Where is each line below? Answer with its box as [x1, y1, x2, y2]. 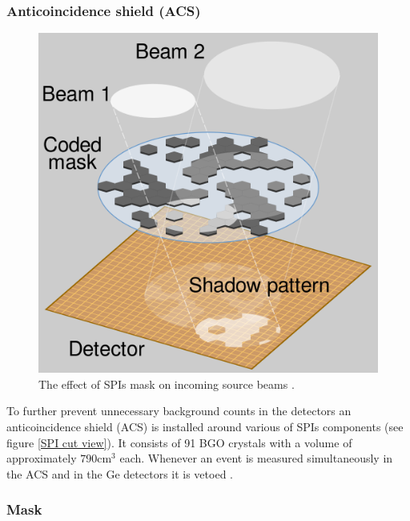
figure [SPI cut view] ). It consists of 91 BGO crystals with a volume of [6, 434, 352, 450]
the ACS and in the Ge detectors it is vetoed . [6, 465, 233, 482]
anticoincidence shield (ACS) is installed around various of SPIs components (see [6, 418, 404, 434]
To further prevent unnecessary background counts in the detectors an [6, 402, 352, 419]
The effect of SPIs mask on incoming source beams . [38, 375, 295, 392]
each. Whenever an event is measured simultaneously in [119, 450, 393, 466]
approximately [6, 450, 77, 466]
